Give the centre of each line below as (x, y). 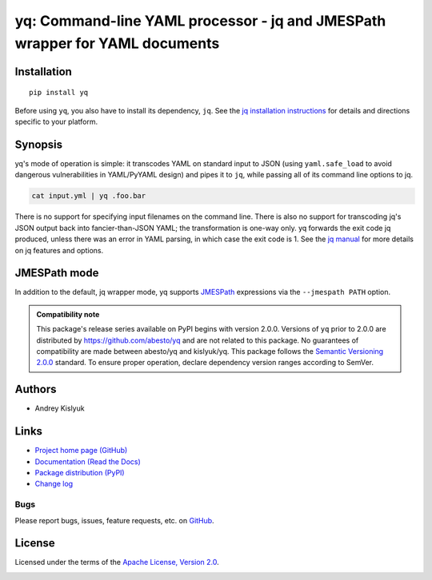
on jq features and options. (59, 250)
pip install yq (59, 93)
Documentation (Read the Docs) (88, 461)
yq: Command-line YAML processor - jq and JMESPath (200, 21)
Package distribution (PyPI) (80, 473)
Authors (36, 389)
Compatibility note (68, 314)
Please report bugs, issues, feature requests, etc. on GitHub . (115, 520)
